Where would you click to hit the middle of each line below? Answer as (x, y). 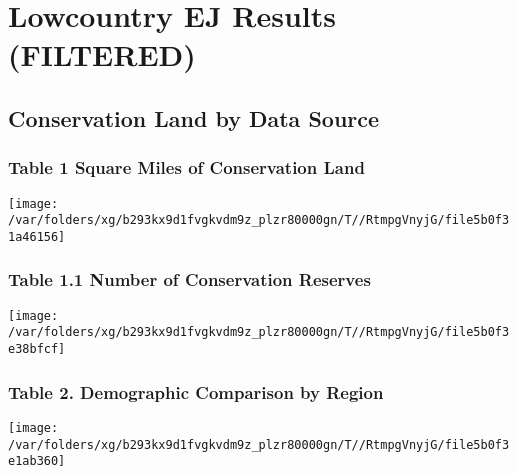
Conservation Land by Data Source (194, 117)
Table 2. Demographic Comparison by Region (196, 391)
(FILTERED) (102, 54)
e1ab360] (37, 461)
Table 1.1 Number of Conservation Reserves (189, 279)
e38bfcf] (37, 349)
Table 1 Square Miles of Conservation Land (186, 167)
